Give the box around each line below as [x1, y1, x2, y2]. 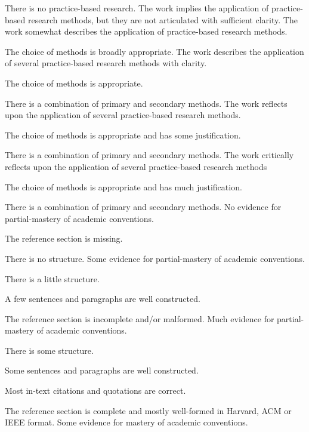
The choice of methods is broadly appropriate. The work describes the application [5, 45, 304, 57]
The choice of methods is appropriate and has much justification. [5, 180, 242, 193]
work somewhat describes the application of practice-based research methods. [5, 25, 288, 38]
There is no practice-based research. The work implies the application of [5, 2, 269, 14]
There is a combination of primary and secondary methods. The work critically [5, 149, 294, 161]
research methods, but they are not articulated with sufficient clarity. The [27, 13, 298, 26]
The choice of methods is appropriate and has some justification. [5, 128, 241, 141]
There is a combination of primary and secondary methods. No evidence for [5, 200, 282, 213]
